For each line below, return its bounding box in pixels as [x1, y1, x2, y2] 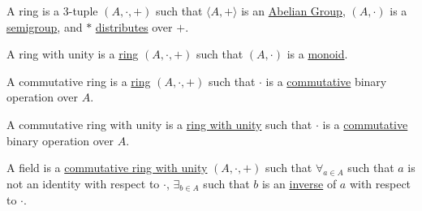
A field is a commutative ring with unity [6, 159, 208, 176]
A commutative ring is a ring [6, 72, 151, 89]
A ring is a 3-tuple [6, 2, 98, 19]
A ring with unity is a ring [6, 45, 139, 62]
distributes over [95, 18, 173, 35]
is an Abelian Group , [241, 2, 346, 19]
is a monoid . [286, 45, 348, 62]
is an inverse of [261, 174, 337, 192]
